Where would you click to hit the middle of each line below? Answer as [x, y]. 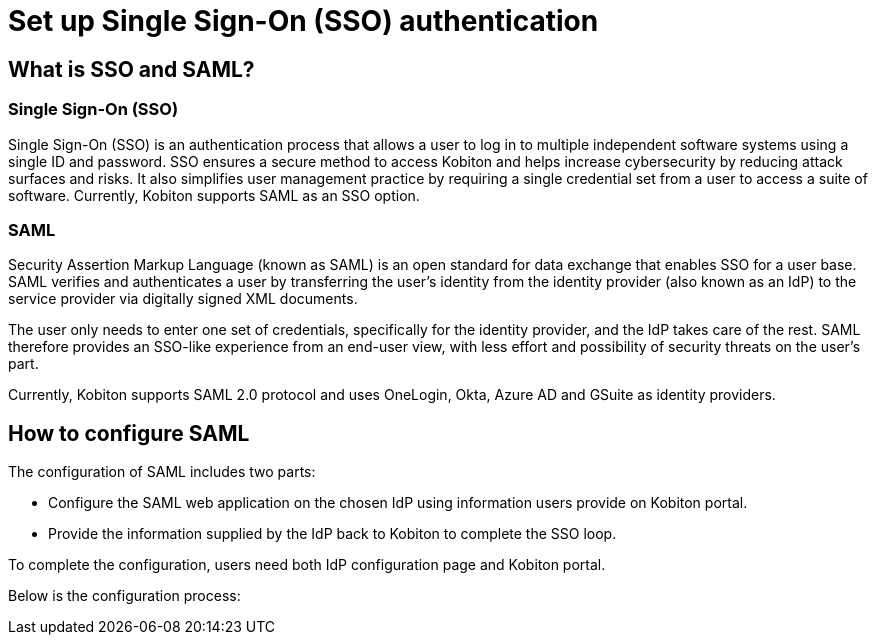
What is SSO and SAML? [131, 69]
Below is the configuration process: [124, 596]
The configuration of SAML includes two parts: [162, 472]
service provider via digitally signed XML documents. [183, 299]
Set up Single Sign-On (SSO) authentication [303, 21]
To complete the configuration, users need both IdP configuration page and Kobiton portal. [307, 565]
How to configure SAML [129, 433]
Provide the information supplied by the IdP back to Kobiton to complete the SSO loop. [332, 534]
